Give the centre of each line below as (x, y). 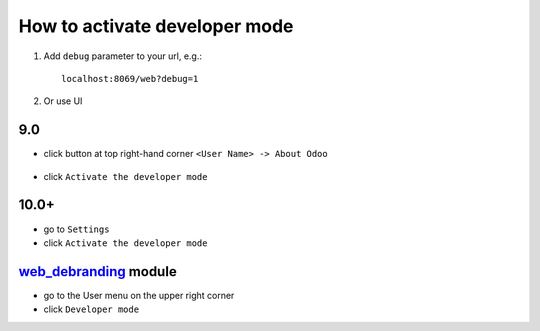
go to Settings (76, 229)
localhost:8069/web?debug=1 (130, 78)
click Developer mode (91, 309)
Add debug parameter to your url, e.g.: (123, 56)
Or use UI (63, 101)
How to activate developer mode (156, 26)
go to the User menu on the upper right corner (139, 295)
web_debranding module (97, 271)
